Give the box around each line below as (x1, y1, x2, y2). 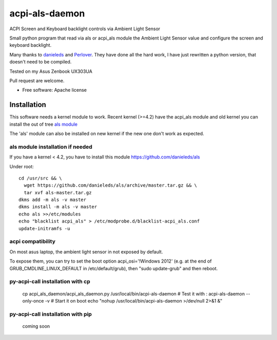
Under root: (9, 163, 34, 169)
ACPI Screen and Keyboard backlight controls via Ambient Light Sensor (9, 26, 161, 32)
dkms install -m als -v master (18, 204, 97, 210)
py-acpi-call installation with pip (9, 310, 92, 317)
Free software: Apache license (22, 87, 87, 93)
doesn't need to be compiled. (9, 59, 72, 65)
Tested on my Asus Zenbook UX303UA (9, 68, 92, 74)
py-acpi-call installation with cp (9, 278, 91, 285)
